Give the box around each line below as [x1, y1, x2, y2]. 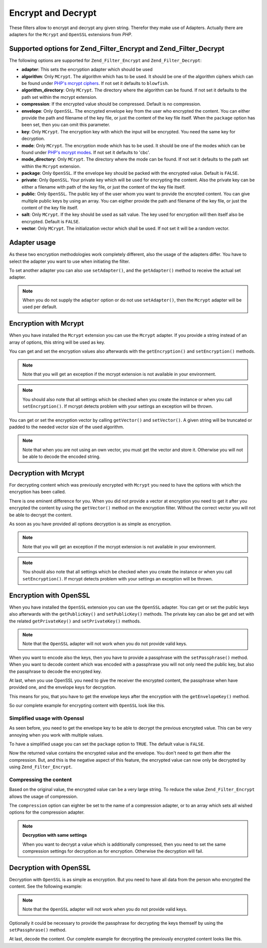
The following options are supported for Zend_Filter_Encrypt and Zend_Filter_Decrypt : [9, 57, 202, 63]
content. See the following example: [9, 883, 83, 889]
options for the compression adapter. [9, 809, 85, 815]
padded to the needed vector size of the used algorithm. [9, 424, 125, 430]
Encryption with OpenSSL [9, 591, 90, 600]
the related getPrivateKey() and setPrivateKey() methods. [9, 618, 141, 624]
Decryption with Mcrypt [9, 469, 85, 477]
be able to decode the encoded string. [22, 453, 101, 459]
